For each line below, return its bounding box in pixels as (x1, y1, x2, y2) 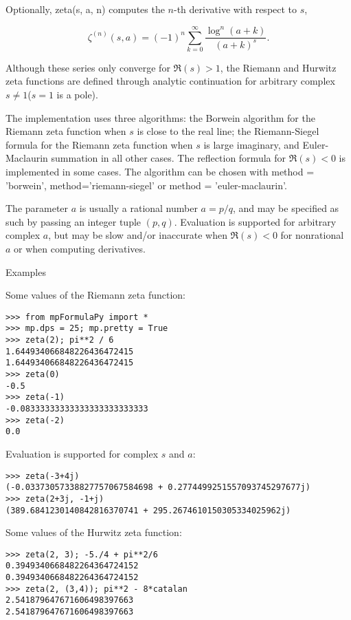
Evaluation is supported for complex (5, 447, 159, 461)
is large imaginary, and (203, 137, 299, 151)
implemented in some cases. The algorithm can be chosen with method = (5, 164, 315, 179)
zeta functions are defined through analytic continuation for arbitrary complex (5, 74, 335, 88)
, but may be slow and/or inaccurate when (48, 228, 227, 242)
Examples (5, 264, 46, 279)
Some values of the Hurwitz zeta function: (5, 525, 182, 539)
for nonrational (280, 228, 344, 242)
